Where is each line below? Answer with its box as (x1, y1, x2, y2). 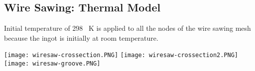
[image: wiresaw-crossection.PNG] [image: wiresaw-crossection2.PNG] (4, 52, 239, 59)
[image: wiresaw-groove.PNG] (4, 60, 101, 68)
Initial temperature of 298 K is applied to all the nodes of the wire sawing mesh (4, 23, 251, 33)
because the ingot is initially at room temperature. (4, 32, 158, 43)
